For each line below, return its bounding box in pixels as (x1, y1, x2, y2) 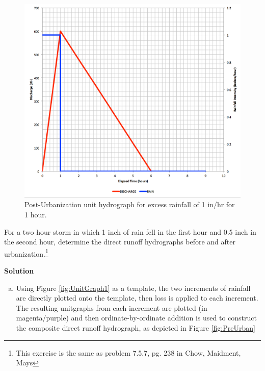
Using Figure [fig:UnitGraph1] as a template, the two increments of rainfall (16, 282, 251, 293)
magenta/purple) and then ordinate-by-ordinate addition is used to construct (16, 312, 257, 323)
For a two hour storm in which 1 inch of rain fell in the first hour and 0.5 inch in (4, 226, 256, 237)
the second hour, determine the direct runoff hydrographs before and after (4, 236, 235, 247)
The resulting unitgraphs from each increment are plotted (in (16, 302, 207, 313)
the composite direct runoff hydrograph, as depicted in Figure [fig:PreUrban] (16, 323, 255, 333)
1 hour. (24, 209, 47, 220)
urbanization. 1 (4, 246, 48, 259)
